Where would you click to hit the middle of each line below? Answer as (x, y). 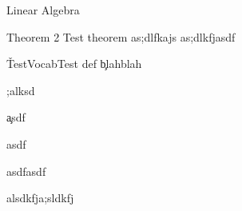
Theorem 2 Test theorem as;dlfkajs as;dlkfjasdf (121, 36)
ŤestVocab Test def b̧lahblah (74, 64)
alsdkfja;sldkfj (40, 198)
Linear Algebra (43, 10)
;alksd (21, 90)
